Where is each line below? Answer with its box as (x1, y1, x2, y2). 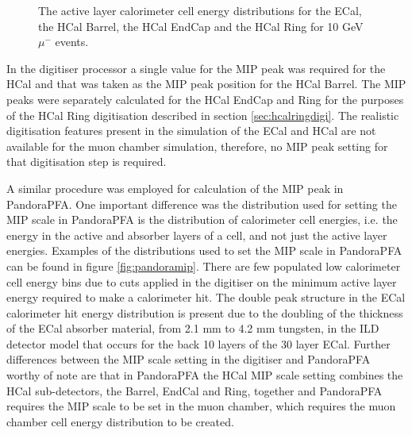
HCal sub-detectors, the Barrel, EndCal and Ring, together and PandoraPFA (6, 382, 383, 398)
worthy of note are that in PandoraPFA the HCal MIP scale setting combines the (6, 367, 403, 383)
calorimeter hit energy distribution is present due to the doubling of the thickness (6, 304, 403, 321)
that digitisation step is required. (6, 153, 167, 170)
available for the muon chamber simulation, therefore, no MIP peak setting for (6, 137, 388, 154)
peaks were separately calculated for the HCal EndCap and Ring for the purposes (6, 90, 404, 107)
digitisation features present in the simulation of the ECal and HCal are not (6, 122, 376, 139)
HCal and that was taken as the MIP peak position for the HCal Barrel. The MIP (6, 75, 406, 92)
